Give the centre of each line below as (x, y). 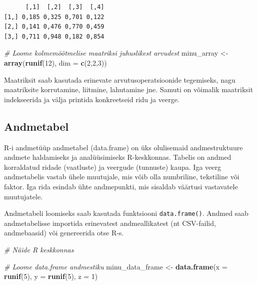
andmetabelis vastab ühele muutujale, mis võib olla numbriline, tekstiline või (122, 177)
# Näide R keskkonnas (39, 249)
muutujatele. (23, 196)
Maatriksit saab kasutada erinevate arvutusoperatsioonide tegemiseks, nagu (120, 79)
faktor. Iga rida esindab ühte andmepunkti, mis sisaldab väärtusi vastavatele (121, 186)
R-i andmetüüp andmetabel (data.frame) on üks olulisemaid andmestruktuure (123, 147)
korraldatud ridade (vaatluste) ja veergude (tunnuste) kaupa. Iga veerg (112, 167)
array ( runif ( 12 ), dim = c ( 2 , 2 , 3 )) (55, 62)
